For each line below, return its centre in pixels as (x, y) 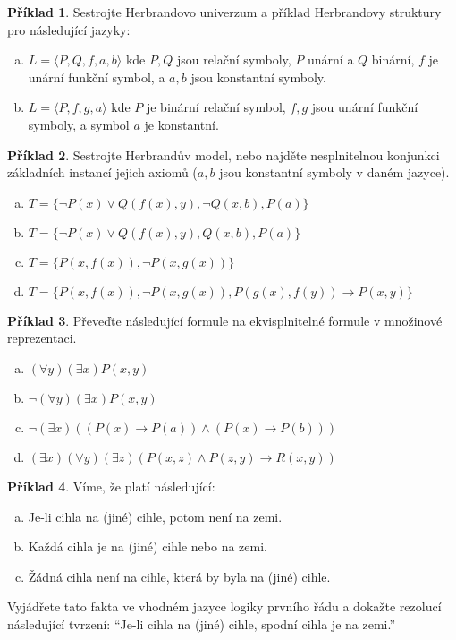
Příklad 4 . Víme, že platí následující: (111, 486)
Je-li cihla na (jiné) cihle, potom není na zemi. (155, 516)
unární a (331, 60)
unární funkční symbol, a (97, 77)
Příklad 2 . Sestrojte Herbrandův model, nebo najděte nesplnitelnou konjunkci (224, 154)
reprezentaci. (42, 338)
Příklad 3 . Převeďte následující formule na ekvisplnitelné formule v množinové (225, 320)
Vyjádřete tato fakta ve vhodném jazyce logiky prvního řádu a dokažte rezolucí (224, 606)
